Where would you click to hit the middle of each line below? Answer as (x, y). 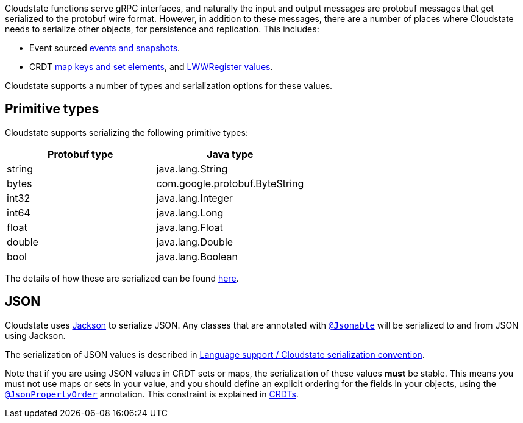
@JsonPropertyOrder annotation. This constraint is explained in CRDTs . (152, 394)
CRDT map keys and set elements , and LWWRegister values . (151, 67)
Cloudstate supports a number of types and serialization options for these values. (169, 86)
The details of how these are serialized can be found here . (122, 278)
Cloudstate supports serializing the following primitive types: (126, 132)
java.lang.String (192, 169)
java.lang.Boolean (197, 256)
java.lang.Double (195, 242)
